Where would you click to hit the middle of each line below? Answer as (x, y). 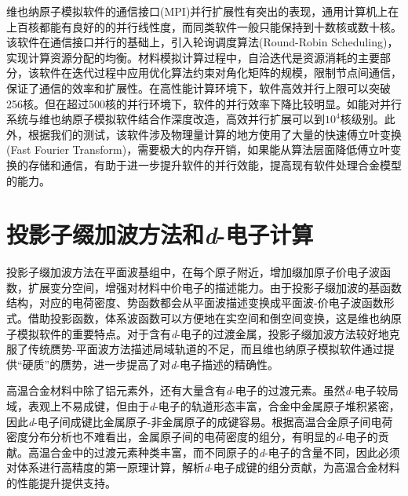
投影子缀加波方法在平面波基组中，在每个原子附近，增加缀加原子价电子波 (193, 272)
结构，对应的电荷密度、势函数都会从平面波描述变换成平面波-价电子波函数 (195, 303)
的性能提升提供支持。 (61, 482)
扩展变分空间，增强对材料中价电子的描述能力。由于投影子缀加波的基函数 (215, 287)
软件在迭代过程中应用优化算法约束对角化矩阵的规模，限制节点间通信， (220, 73)
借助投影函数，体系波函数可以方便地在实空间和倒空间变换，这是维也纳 (209, 318)
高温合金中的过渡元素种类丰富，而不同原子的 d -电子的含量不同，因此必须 (214, 452)
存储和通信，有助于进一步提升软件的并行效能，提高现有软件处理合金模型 (215, 164)
